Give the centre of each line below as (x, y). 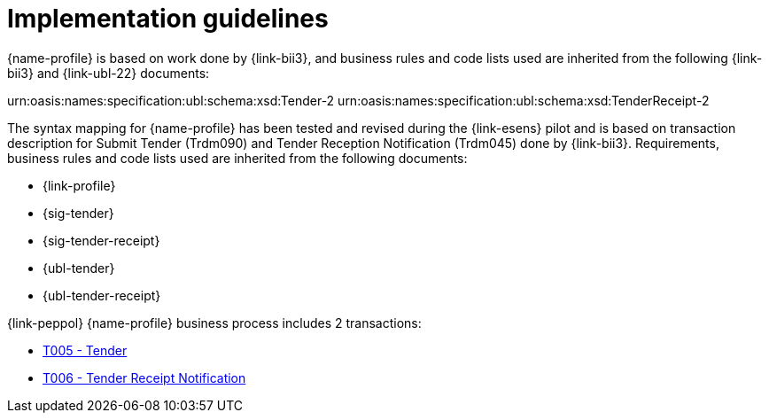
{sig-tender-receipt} (101, 240)
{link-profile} (79, 185)
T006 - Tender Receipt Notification (144, 377)
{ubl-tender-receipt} (102, 295)
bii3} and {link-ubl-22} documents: (109, 73)
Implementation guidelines (168, 19)
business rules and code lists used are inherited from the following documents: (237, 158)
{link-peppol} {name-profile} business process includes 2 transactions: (214, 323)
